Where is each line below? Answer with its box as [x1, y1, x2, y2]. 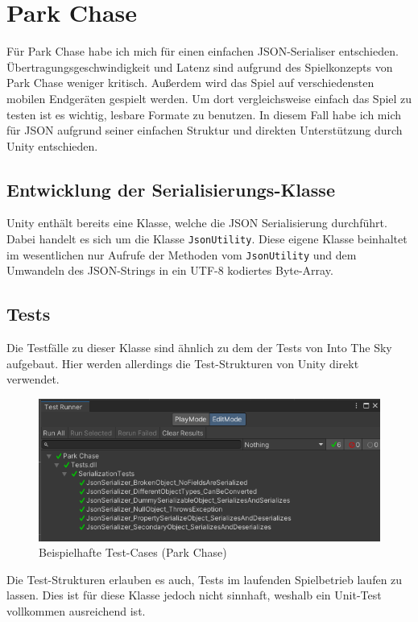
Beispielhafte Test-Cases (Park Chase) [39, 544, 227, 561]
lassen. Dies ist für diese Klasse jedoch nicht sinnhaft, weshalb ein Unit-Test [6, 587, 382, 603]
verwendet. [6, 371, 60, 388]
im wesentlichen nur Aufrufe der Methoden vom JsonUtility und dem [6, 246, 357, 263]
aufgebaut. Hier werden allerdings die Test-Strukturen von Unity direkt [6, 355, 359, 371]
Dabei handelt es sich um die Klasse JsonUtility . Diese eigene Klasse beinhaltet [6, 230, 408, 247]
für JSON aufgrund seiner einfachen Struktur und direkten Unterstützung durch [6, 122, 403, 139]
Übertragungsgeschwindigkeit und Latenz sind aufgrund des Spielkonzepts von [6, 58, 393, 75]
